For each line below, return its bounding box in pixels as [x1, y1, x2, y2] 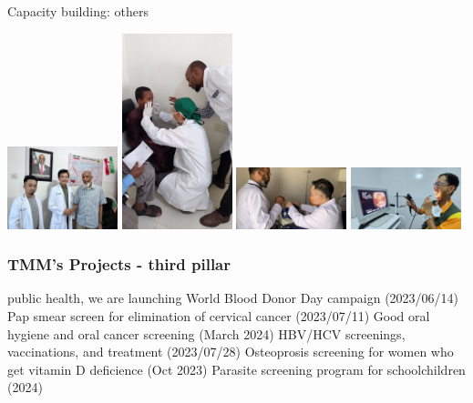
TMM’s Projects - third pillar [7, 253, 231, 276]
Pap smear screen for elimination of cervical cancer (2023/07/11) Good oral [7, 307, 430, 326]
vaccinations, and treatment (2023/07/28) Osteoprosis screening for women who [7, 342, 454, 361]
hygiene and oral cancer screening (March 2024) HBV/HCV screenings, [7, 324, 406, 343]
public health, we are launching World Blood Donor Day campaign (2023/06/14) [7, 288, 459, 307]
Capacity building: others [7, 2, 149, 20]
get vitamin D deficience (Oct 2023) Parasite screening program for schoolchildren [7, 359, 466, 378]
